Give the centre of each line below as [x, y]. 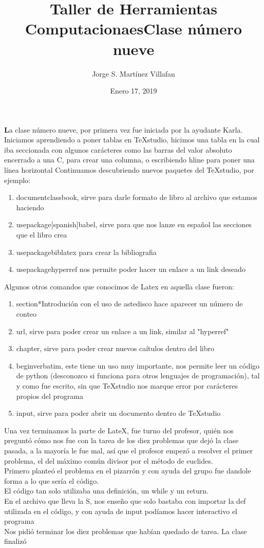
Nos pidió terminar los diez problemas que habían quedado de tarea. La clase [126, 531]
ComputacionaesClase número [134, 29]
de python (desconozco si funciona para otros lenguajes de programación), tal [138, 376]
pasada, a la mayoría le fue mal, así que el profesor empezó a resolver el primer [128, 450]
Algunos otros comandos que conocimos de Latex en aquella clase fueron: [119, 286]
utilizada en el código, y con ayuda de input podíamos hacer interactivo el [121, 511]
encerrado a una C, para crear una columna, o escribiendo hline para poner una [129, 160]
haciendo [30, 207]
